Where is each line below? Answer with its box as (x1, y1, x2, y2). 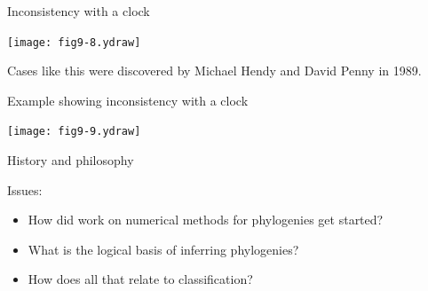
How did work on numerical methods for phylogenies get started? (28, 210, 384, 229)
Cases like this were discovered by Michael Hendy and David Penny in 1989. (7, 61, 422, 80)
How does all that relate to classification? (28, 270, 253, 288)
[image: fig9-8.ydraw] (7, 35, 141, 49)
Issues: (7, 180, 43, 199)
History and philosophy (7, 151, 134, 169)
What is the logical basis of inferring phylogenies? (28, 240, 299, 258)
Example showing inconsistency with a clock (7, 90, 249, 109)
